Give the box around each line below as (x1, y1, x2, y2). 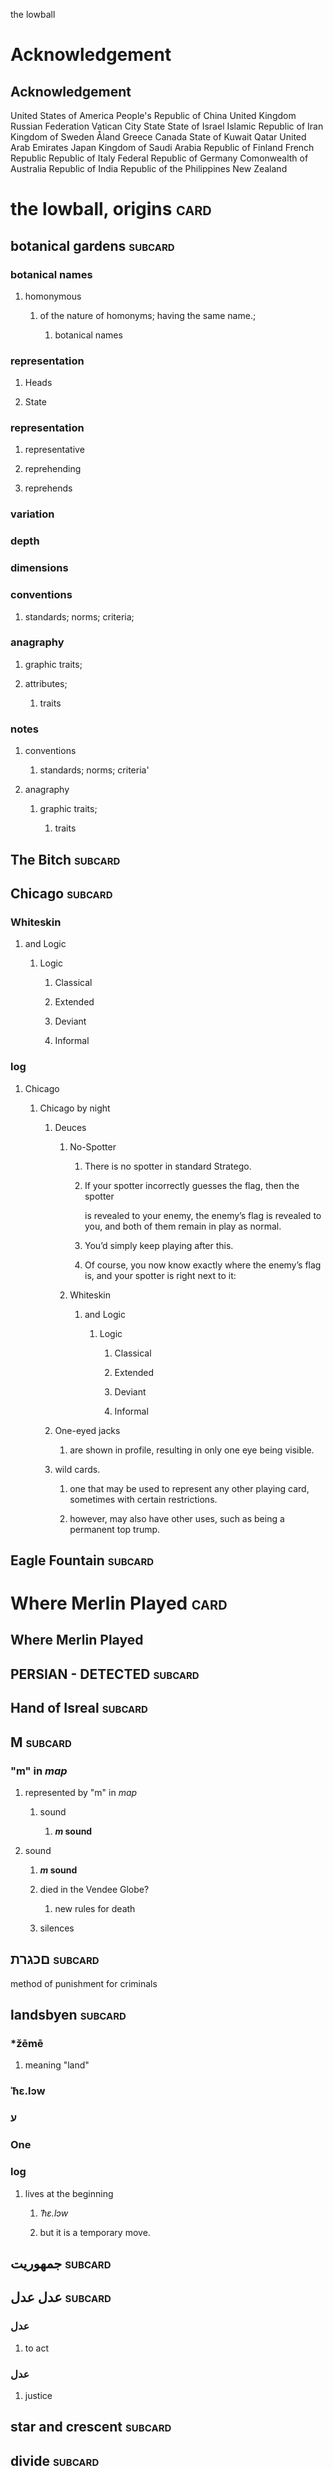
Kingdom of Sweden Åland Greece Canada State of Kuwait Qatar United (10, 131, 307, 143)
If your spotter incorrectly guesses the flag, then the (84, 1179, 300, 1191)
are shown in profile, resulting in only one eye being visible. (69, 1444, 315, 1456)
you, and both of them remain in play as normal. (84, 1220, 282, 1232)
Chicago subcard (10, 885, 113, 902)
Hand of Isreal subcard (10, 1700, 148, 1717)
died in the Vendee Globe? (39, 1883, 150, 1895)
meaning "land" (24, 2059, 90, 2071)
